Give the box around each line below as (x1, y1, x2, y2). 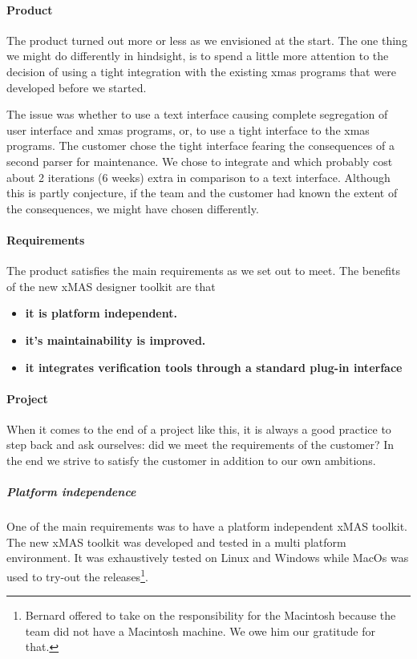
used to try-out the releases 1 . (6, 566, 148, 584)
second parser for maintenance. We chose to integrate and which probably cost (6, 152, 393, 169)
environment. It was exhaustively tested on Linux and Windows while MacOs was (6, 549, 409, 566)
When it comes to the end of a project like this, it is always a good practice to (6, 420, 391, 437)
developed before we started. (6, 79, 147, 95)
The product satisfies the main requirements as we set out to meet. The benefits (6, 262, 400, 279)
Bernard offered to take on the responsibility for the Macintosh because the (25, 607, 396, 624)
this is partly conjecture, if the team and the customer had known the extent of (6, 184, 398, 201)
